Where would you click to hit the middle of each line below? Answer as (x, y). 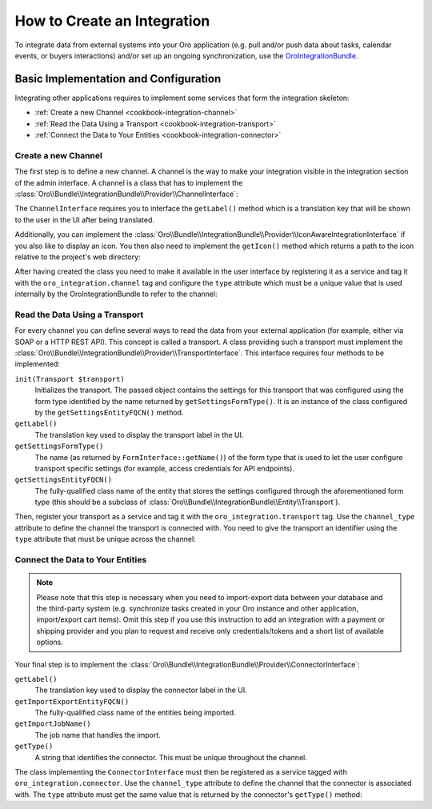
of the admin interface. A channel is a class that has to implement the (129, 182)
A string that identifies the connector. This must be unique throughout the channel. (171, 757)
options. (50, 642)
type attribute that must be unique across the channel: (105, 539)
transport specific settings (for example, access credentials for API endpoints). (165, 468)
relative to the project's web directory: (78, 257)
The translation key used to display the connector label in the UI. (141, 690)
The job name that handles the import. (98, 735)
